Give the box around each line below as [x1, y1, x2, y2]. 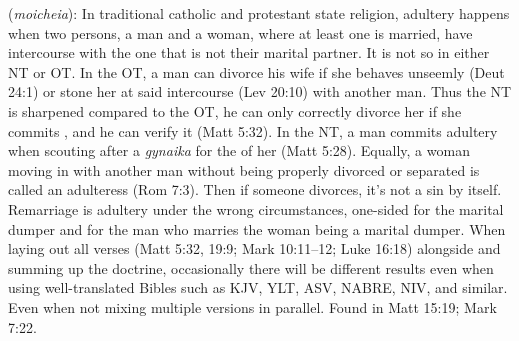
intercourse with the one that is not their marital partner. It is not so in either [8, 42, 490, 63]
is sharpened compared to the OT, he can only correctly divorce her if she [8, 100, 462, 121]
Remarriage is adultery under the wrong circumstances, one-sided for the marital [8, 198, 504, 219]
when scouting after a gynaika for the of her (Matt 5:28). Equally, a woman [8, 140, 470, 161]
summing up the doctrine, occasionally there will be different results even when [8, 257, 494, 278]
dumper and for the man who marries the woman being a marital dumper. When [8, 218, 506, 239]
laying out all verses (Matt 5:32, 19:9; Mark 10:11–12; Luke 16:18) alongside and [8, 238, 501, 259]
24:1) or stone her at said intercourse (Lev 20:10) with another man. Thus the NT [8, 81, 512, 102]
